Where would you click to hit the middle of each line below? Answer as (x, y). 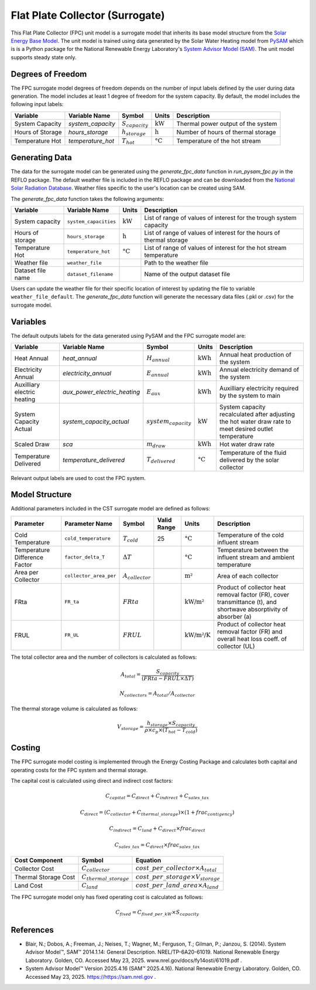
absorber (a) (234, 616)
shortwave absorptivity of (252, 609)
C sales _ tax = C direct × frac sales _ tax (157, 845)
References (32, 930)
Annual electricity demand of (260, 370)
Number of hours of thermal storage (226, 132)
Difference (29, 557)
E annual (158, 374)
